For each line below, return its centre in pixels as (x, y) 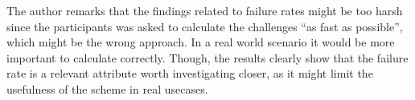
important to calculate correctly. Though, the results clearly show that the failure (207, 57)
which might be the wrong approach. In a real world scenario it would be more (201, 42)
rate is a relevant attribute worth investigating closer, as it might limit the (190, 73)
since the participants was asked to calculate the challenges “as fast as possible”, (205, 26)
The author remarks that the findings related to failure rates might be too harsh (205, 10)
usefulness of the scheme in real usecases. (107, 88)
